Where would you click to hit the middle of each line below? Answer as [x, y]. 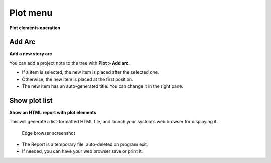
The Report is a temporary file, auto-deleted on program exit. [85, 144]
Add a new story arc [31, 54]
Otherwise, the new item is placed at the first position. [78, 79]
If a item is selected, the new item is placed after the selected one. [90, 72]
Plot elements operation [35, 28]
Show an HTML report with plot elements [53, 112]
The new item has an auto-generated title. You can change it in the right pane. [102, 86]
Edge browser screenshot [48, 133]
